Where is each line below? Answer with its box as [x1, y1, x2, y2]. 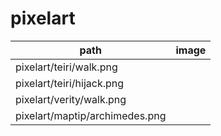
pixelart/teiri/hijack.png [15, 76, 125, 90]
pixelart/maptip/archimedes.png [15, 108, 167, 122]
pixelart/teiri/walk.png [15, 60, 118, 74]
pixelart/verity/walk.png [15, 92, 127, 106]
